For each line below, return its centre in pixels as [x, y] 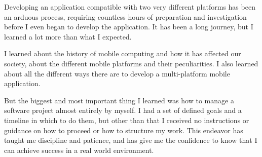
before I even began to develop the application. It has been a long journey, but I [129, 27]
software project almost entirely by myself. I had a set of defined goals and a [123, 110]
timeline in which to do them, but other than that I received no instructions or [127, 120]
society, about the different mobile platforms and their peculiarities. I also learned [131, 63]
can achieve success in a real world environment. [79, 150]
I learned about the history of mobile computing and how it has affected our [123, 53]
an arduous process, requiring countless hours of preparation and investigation [125, 16]
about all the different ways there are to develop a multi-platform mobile [117, 73]
